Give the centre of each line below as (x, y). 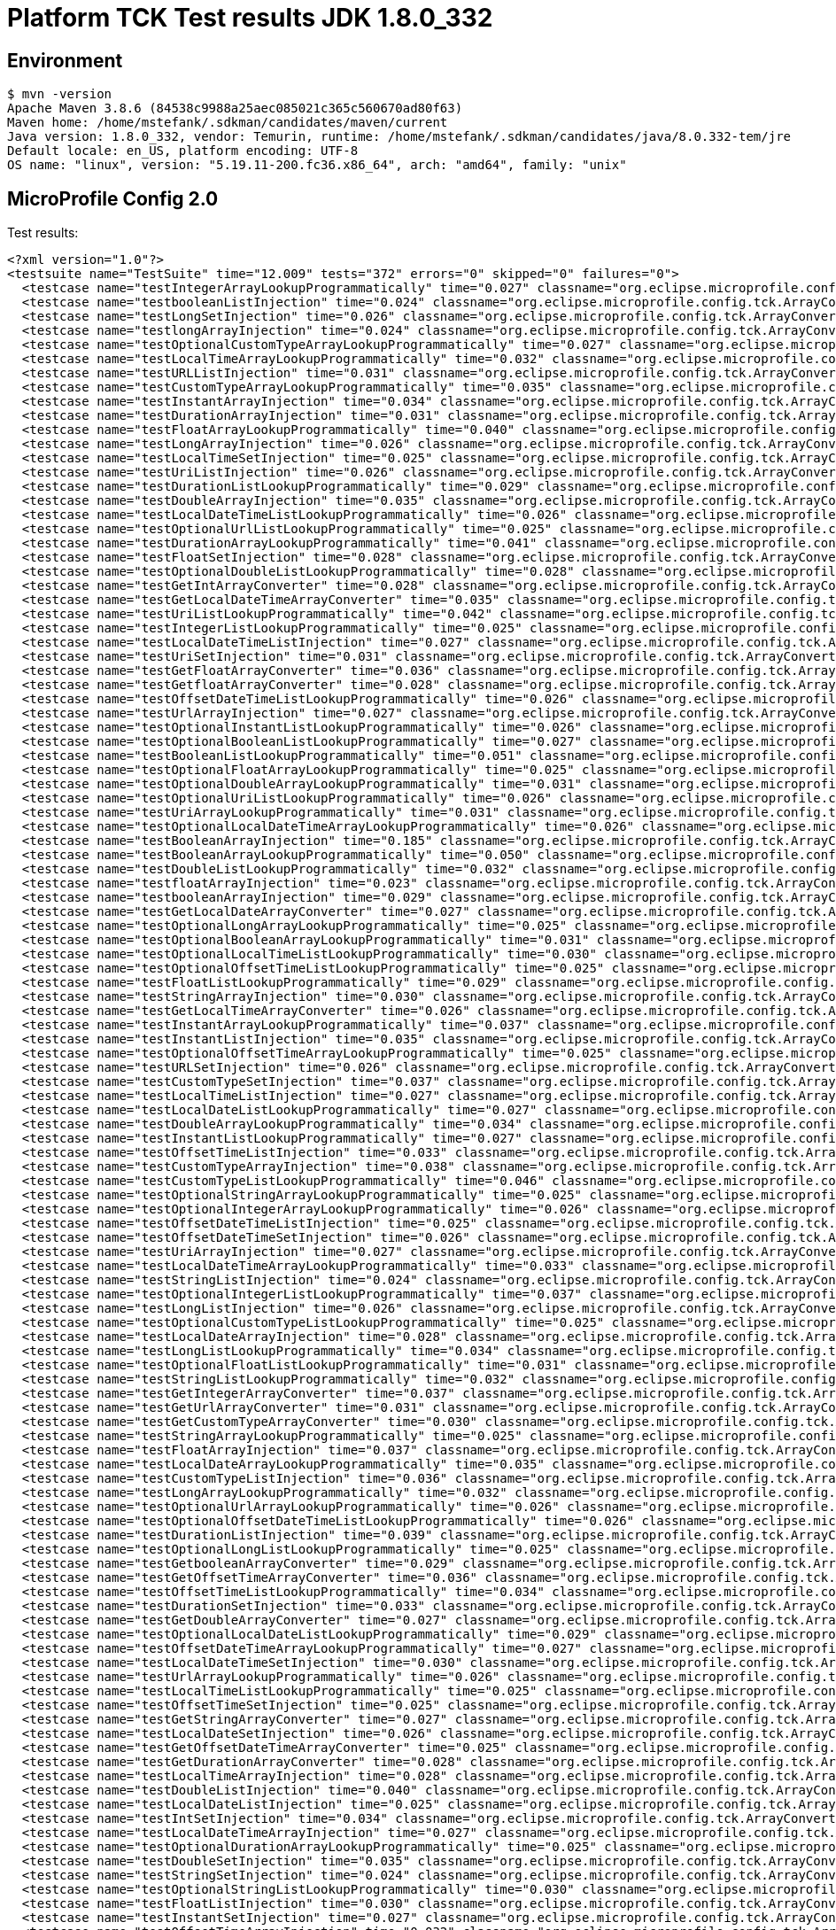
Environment (65, 60)
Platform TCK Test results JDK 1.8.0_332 (250, 18)
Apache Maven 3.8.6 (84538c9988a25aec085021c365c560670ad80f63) (235, 109)
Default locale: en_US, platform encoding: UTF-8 (183, 151)
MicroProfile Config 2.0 (113, 198)
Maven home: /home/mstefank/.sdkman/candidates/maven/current (228, 123)
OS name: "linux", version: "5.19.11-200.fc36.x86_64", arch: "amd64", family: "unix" (317, 165)
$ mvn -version (60, 94)
